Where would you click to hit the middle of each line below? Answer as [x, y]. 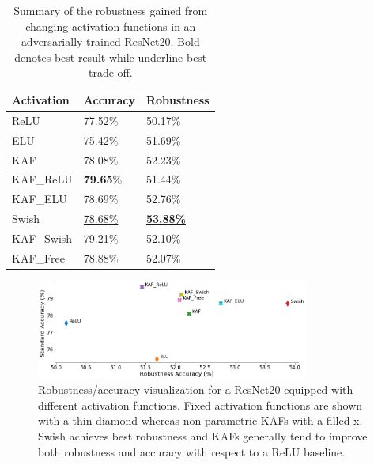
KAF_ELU [40, 199]
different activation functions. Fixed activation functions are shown [200, 405]
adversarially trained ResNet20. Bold [110, 42]
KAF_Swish [42, 238]
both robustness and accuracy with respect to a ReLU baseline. [192, 451]
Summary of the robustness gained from [111, 10]
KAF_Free [38, 257]
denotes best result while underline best [111, 57]
